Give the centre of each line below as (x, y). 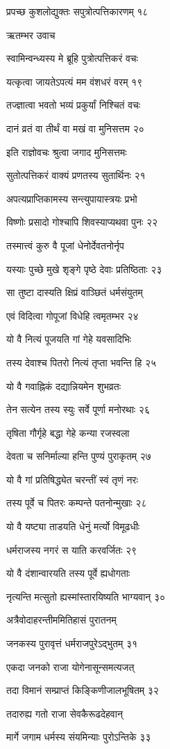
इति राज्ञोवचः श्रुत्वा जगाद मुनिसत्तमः (67, 152)
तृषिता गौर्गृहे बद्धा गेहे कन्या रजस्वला (68, 432)
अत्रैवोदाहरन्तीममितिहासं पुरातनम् (61, 620)
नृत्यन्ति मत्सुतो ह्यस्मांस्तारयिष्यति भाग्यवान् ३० (86, 596)
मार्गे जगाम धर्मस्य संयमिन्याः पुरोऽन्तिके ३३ (79, 737)
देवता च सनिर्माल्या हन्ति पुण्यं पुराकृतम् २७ (79, 456)
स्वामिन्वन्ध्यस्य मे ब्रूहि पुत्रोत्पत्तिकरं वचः (72, 58)
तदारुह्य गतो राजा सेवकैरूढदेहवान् (65, 713)
